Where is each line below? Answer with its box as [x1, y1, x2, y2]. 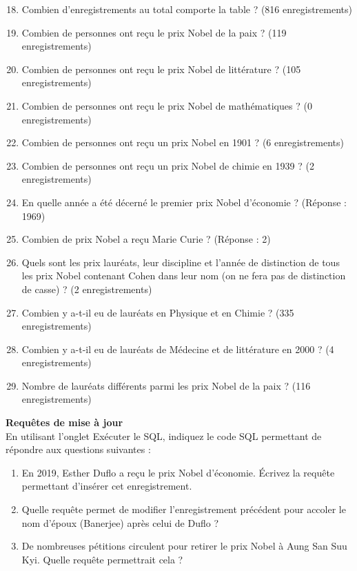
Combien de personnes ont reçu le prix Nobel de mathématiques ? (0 [21, 98, 312, 112]
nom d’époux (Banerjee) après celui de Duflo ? [21, 515, 219, 530]
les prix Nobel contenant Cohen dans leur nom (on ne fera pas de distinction [21, 268, 346, 283]
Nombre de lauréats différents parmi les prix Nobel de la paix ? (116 [21, 378, 311, 392]
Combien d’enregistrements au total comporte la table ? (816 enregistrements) [21, 2, 352, 16]
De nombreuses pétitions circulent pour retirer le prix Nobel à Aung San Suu [21, 539, 347, 553]
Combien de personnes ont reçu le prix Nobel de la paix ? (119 [21, 25, 287, 39]
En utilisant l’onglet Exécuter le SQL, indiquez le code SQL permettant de [6, 428, 322, 443]
